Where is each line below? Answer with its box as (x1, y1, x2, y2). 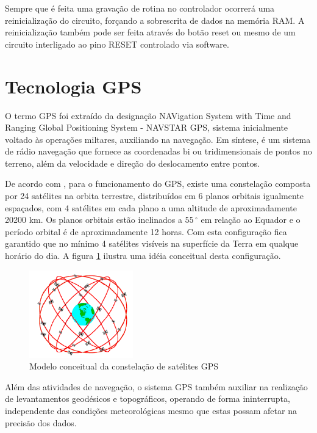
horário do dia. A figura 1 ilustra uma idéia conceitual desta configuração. (5, 249, 281, 262)
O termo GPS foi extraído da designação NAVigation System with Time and (5, 109, 291, 122)
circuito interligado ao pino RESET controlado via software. (5, 37, 229, 50)
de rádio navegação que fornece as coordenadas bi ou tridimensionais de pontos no (5, 145, 312, 158)
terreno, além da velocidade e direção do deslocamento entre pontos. (5, 156, 260, 169)
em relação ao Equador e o (201, 213, 301, 226)
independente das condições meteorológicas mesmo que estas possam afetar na (5, 404, 297, 417)
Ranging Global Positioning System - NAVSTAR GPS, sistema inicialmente (5, 121, 288, 134)
